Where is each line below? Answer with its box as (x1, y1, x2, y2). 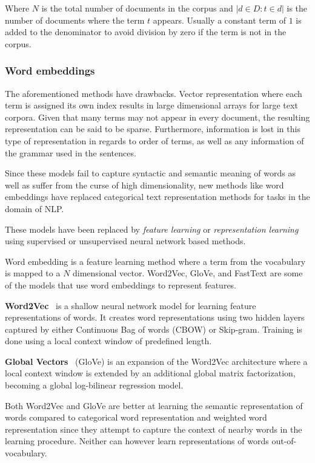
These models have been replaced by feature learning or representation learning (5, 222, 299, 235)
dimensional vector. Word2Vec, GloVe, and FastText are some (73, 267, 303, 279)
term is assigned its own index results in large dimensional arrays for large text (5, 99, 298, 112)
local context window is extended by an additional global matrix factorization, (5, 367, 296, 379)
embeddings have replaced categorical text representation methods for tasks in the (5, 190, 310, 203)
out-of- (271, 435, 297, 447)
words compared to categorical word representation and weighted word (5, 411, 267, 424)
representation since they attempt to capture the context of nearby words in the (5, 422, 302, 435)
